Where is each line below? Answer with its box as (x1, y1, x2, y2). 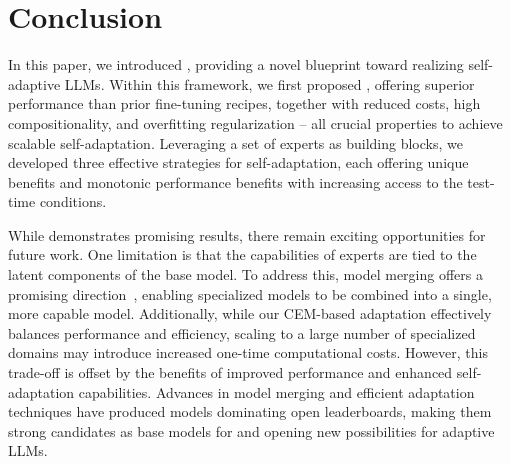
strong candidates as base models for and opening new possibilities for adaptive (8, 420, 495, 441)
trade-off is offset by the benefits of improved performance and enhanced (8, 362, 453, 383)
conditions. (39, 191, 107, 212)
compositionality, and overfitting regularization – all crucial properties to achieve (8, 112, 503, 133)
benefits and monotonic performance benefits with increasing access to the (8, 171, 463, 192)
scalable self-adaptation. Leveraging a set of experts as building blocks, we (8, 132, 463, 153)
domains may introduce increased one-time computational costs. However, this (8, 342, 488, 363)
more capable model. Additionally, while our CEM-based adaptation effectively (8, 303, 492, 324)
